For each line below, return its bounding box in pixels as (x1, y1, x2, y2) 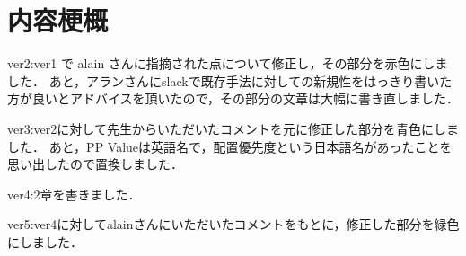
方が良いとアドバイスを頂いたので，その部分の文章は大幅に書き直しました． (7, 89, 460, 108)
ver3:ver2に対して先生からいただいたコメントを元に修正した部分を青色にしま (7, 119, 459, 137)
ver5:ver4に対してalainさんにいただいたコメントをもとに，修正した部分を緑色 (7, 215, 460, 234)
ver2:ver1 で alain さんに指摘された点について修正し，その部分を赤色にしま (7, 54, 448, 73)
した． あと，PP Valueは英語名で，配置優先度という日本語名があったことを (7, 137, 453, 155)
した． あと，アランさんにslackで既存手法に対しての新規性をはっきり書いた (7, 71, 453, 90)
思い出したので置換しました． (7, 154, 183, 173)
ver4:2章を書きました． (7, 184, 141, 203)
